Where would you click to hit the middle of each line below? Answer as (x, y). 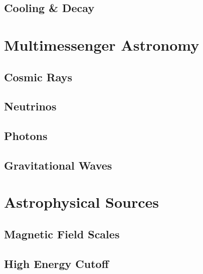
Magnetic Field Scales (62, 234)
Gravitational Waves (58, 165)
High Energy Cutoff (56, 263)
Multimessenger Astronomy (102, 44)
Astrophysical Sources (82, 202)
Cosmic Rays (38, 77)
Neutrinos (30, 106)
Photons (26, 136)
